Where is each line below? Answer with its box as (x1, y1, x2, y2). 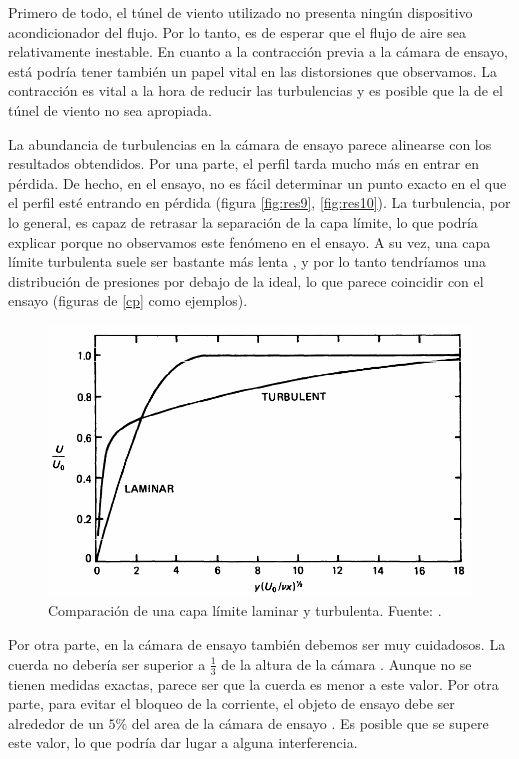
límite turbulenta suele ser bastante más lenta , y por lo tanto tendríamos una (8, 251, 487, 272)
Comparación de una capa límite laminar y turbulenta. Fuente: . (48, 600, 442, 621)
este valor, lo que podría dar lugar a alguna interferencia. (8, 732, 358, 753)
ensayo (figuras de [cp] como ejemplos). (8, 290, 248, 311)
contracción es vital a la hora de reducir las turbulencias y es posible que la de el (8, 80, 503, 101)
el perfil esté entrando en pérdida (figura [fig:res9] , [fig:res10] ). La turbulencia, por (8, 192, 511, 213)
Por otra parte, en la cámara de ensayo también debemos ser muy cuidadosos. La (8, 634, 506, 655)
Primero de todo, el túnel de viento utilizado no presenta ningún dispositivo (8, 2, 473, 22)
